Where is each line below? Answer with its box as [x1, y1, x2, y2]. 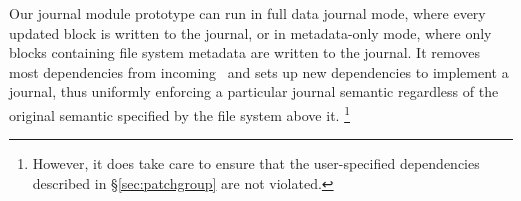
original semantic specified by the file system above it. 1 [9, 101, 350, 125]
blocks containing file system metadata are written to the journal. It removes [9, 42, 480, 63]
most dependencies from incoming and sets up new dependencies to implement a [9, 61, 509, 82]
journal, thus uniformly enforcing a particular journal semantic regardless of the [9, 81, 499, 102]
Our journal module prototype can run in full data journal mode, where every [9, 3, 486, 23]
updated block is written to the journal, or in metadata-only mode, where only [9, 22, 492, 43]
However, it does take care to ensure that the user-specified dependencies [32, 153, 480, 174]
